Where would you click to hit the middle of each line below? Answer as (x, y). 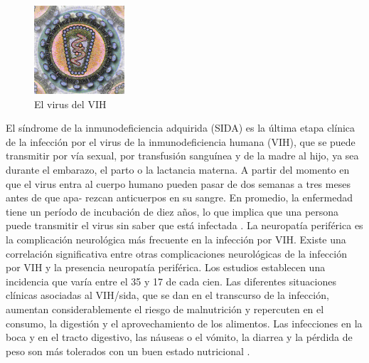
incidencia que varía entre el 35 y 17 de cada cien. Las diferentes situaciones (171, 281)
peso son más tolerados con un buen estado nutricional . (128, 351)
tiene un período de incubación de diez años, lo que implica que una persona (172, 211)
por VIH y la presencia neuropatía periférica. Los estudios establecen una (166, 267)
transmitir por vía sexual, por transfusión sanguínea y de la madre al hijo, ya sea (182, 156)
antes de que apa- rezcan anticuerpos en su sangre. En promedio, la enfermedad (179, 198)
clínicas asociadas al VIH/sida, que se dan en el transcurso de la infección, (167, 295)
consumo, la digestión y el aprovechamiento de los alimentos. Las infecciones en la (184, 323)
